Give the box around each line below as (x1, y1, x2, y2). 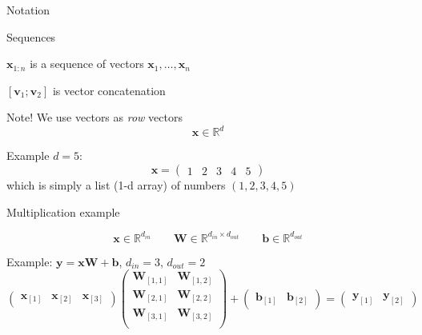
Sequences (6, 28, 56, 45)
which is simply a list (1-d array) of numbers (6, 177, 226, 193)
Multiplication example (6, 203, 120, 220)
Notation (6, 2, 50, 18)
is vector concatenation (52, 82, 166, 98)
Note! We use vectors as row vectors (6, 109, 183, 126)
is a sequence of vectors (30, 55, 144, 72)
